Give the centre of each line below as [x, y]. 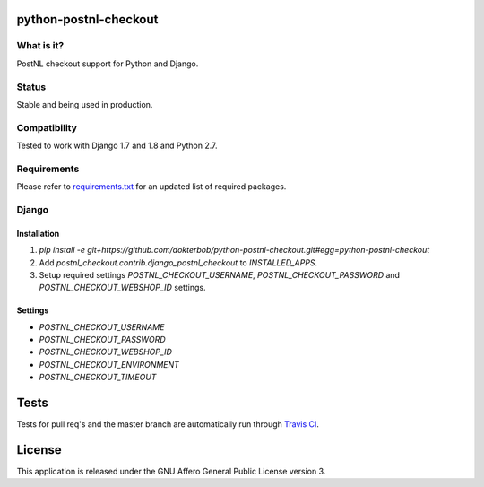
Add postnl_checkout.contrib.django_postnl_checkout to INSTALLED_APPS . [178, 262]
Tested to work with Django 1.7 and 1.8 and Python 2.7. [117, 146]
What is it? [40, 46]
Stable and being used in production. [85, 104]
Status [31, 87]
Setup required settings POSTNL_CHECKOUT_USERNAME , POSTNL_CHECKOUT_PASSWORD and [220, 274]
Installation [38, 233]
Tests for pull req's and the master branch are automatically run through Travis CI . [168, 424]
